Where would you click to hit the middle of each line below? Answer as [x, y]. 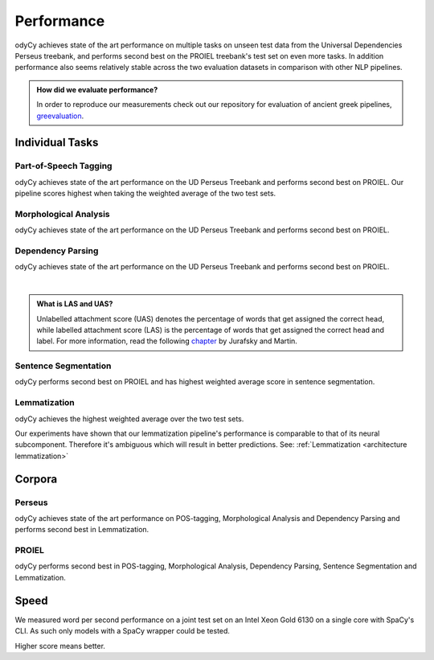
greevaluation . [60, 116]
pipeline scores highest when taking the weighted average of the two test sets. [145, 194]
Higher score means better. [60, 646]
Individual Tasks [57, 143]
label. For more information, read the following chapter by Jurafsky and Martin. [167, 341]
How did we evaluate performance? [97, 89]
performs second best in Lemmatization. [82, 530]
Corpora [36, 479]
